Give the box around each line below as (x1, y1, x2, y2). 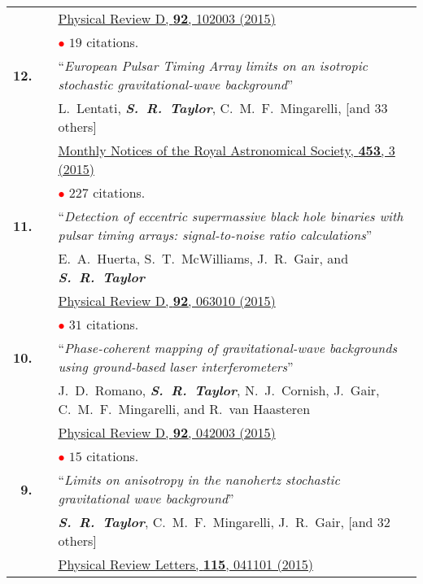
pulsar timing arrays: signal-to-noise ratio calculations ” (58, 225, 373, 244)
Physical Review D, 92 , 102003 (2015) (58, 9, 276, 28)
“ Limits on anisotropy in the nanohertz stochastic (58, 470, 340, 489)
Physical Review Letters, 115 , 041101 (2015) (58, 555, 313, 573)
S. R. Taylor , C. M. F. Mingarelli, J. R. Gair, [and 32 (58, 512, 390, 531)
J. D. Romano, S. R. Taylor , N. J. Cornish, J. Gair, (58, 381, 380, 399)
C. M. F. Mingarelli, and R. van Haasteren (58, 399, 311, 418)
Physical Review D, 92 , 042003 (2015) (58, 423, 276, 442)
